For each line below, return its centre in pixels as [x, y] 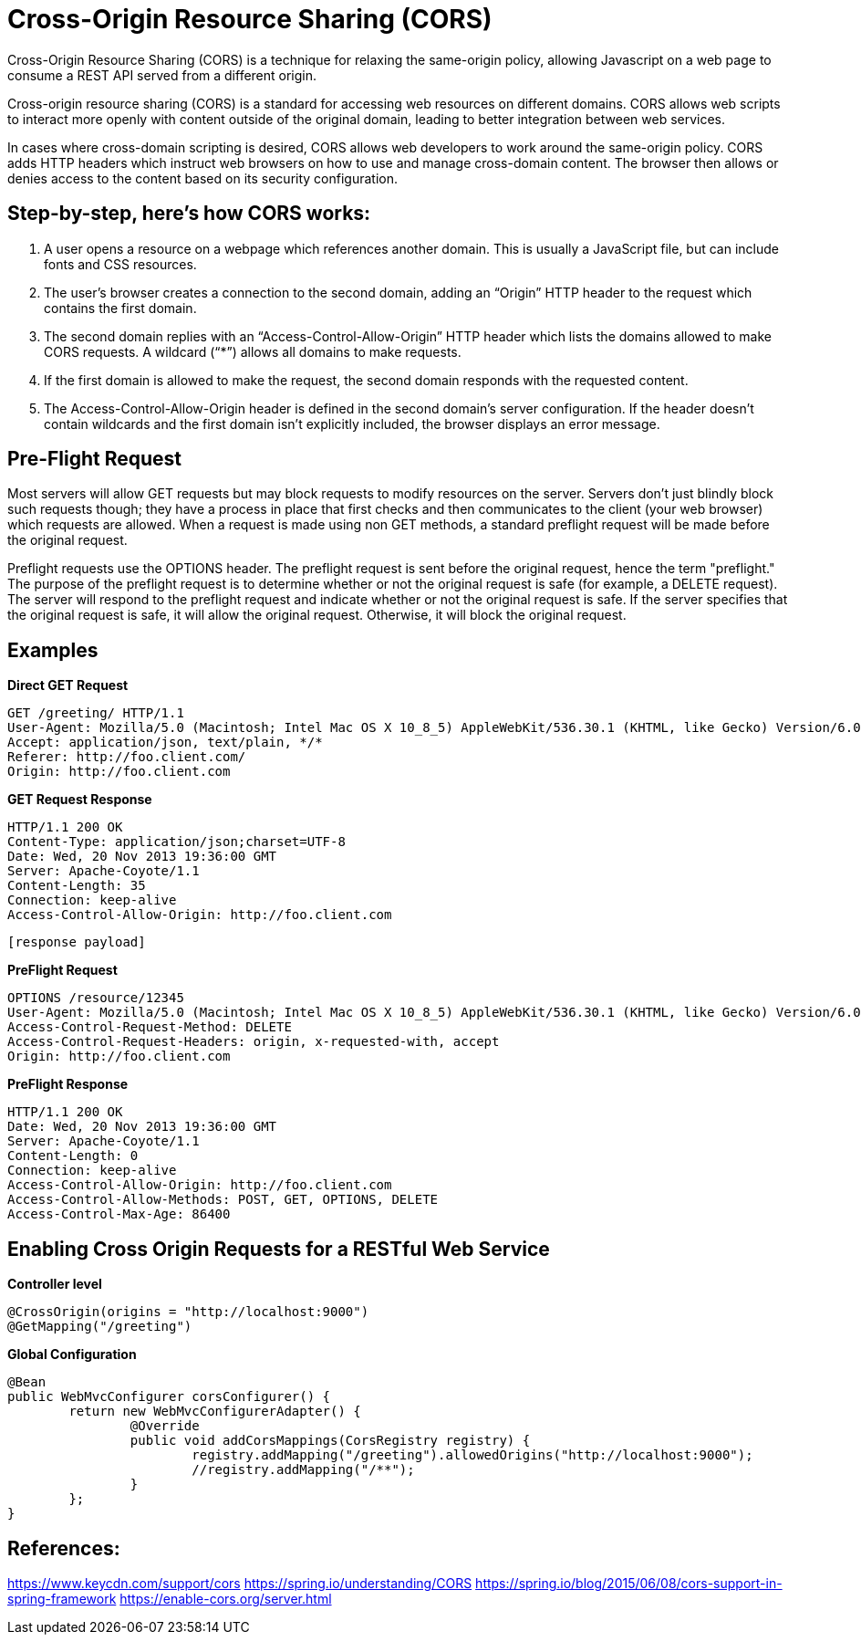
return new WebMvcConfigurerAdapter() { [215, 1412]
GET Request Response [80, 800]
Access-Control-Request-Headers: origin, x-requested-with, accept [254, 1042]
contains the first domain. [120, 308]
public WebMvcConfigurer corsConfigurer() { [169, 1397]
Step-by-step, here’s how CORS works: [189, 214]
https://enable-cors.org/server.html [226, 1598]
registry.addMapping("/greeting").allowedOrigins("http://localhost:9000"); [472, 1455]
